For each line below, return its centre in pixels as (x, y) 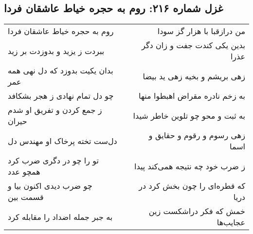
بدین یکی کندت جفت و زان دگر (193, 45)
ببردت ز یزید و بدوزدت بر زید (56, 51)
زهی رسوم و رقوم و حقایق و (197, 135)
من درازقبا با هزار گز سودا (201, 31)
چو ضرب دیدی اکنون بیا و (50, 186)
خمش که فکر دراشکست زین (197, 211)
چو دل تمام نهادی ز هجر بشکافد (61, 96)
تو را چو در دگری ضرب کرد (54, 161)
